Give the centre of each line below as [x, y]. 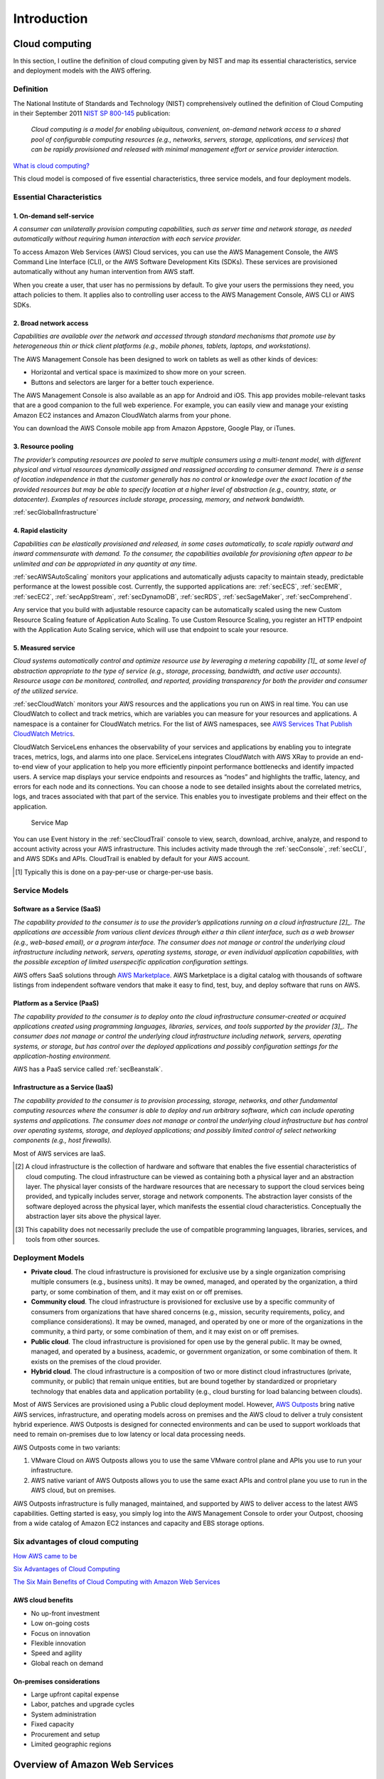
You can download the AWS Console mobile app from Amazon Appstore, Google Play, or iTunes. [154, 428]
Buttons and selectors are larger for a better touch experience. [123, 382]
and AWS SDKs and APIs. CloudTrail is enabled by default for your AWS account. [132, 859]
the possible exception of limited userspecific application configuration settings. [131, 962]
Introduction [50, 19]
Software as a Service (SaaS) [57, 909]
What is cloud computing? [52, 165]
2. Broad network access [51, 323]
